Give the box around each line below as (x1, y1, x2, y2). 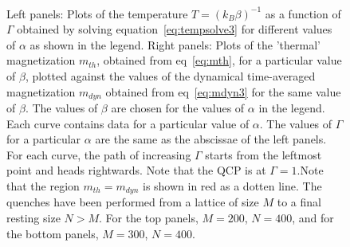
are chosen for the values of (111, 100, 245, 116)
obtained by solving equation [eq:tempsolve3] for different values (17, 21, 332, 37)
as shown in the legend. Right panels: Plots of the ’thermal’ (29, 36, 321, 53)
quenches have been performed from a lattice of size (6, 194, 259, 210)
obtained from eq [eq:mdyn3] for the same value (105, 83, 341, 100)
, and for (292, 210, 334, 226)
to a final (277, 194, 321, 210)
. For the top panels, (99, 210, 199, 226)
